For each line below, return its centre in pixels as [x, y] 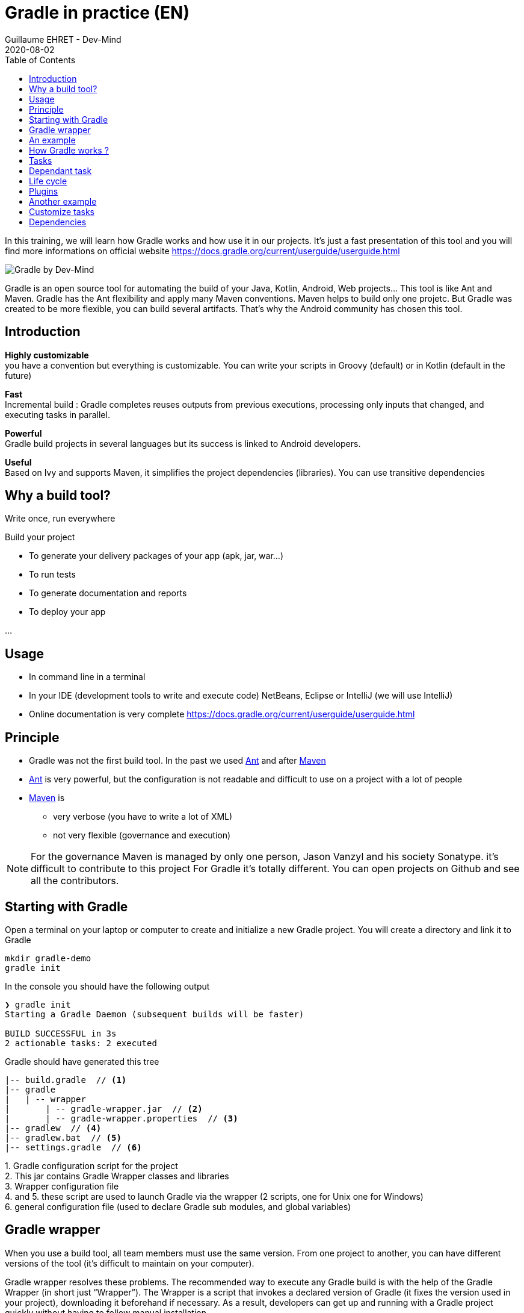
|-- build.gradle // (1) [66, 1080]
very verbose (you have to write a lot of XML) [143, 817]
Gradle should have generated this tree [82, 1061]
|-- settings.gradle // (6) [73, 1147]
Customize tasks [62, 211]
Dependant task [60, 170]
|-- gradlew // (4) [53, 1128]
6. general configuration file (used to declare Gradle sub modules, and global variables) [178, 1206]
